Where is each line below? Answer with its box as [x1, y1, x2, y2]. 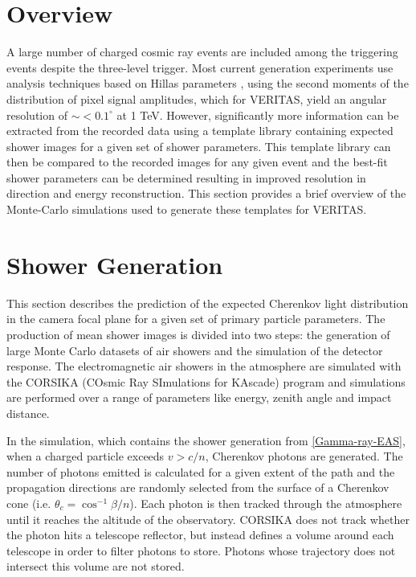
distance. [6, 404, 50, 421]
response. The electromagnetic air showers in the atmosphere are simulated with [6, 358, 402, 374]
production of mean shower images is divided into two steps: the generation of [6, 325, 390, 342]
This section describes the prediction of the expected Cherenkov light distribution [6, 294, 409, 311]
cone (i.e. [6, 494, 51, 511]
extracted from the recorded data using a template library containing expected [6, 122, 394, 139]
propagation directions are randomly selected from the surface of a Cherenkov [6, 479, 389, 496]
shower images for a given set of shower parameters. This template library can [6, 137, 391, 154]
